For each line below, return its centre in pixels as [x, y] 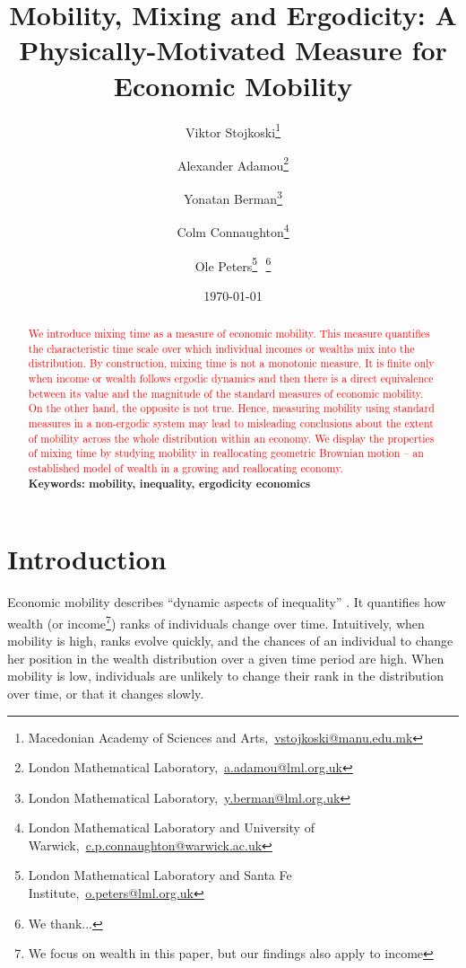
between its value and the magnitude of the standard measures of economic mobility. [226, 393]
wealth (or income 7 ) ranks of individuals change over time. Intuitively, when [216, 621]
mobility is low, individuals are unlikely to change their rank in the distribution [225, 676]
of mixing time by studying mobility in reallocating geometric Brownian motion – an [226, 453]
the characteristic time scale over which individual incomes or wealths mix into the [221, 348]
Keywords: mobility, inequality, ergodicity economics [169, 483]
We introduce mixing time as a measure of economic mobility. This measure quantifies [229, 334]
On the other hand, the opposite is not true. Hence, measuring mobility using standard [231, 408]
